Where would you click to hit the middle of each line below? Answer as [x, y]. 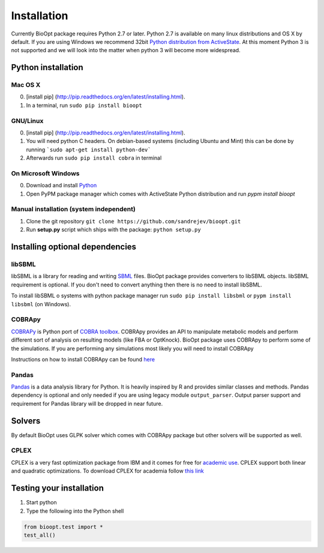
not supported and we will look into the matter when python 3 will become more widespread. [126, 50]
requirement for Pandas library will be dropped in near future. [87, 403]
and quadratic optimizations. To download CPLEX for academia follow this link [107, 471]
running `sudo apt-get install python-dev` [88, 150]
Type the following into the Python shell [75, 511]
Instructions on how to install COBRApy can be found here [83, 359]
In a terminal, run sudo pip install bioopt [84, 105]
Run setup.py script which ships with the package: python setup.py [113, 230]
